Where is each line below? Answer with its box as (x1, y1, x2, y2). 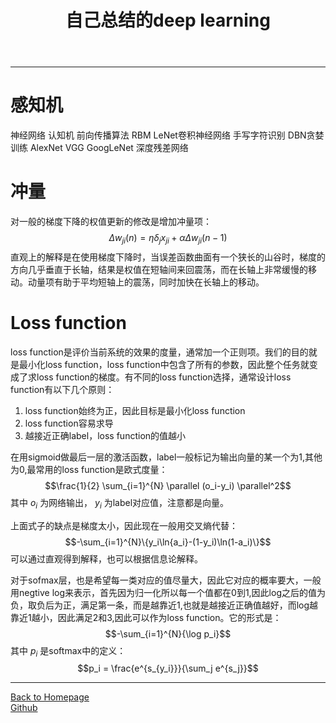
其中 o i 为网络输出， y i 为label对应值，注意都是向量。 (10, 496, 230, 511)
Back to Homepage (10, 691, 90, 703)
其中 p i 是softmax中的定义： (10, 644, 127, 659)
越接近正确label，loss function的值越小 (24, 429, 187, 441)
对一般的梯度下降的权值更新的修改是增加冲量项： (10, 216, 212, 228)
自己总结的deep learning (65, 9, 271, 32)
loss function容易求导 (24, 417, 114, 429)
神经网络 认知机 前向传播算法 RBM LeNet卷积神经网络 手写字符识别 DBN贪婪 (10, 129, 325, 141)
